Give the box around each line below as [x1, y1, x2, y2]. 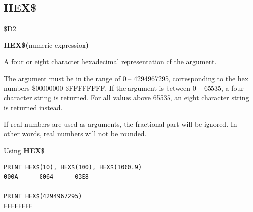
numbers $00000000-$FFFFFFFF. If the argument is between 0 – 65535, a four [4, 83, 244, 93]
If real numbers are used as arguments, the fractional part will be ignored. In [4, 119, 237, 129]
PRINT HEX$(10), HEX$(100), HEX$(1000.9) [4, 164, 142, 171]
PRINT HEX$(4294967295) [4, 192, 82, 200]
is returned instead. [4, 102, 63, 112]
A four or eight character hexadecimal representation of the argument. [4, 56, 217, 67]
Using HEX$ [4, 145, 45, 155]
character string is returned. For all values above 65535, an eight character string [4, 92, 249, 103]
